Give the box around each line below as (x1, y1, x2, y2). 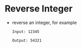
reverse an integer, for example (12, 19, 77, 25)
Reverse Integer (5, 3, 73, 14)
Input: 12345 (12, 29, 40, 34)
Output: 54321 (12, 38, 42, 43)
